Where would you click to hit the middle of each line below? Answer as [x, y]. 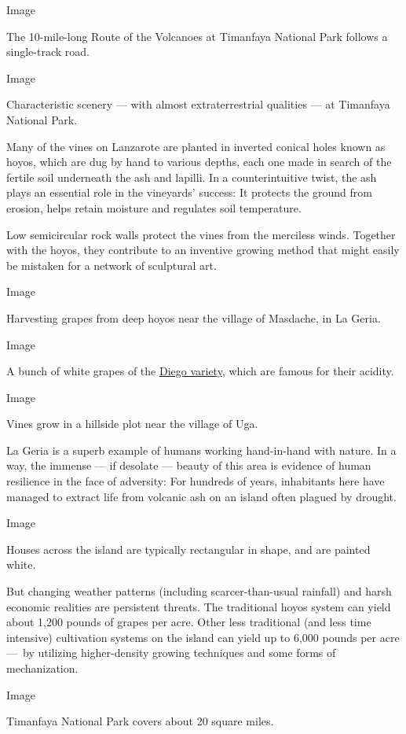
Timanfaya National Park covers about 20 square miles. [140, 721]
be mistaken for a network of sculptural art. [112, 265]
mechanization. [42, 668]
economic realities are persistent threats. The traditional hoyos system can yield [199, 606]
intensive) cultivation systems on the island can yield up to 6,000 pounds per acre [203, 637]
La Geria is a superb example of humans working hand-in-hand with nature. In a [201, 450]
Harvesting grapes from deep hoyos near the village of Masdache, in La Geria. [194, 317]
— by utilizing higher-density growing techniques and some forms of [171, 653]
